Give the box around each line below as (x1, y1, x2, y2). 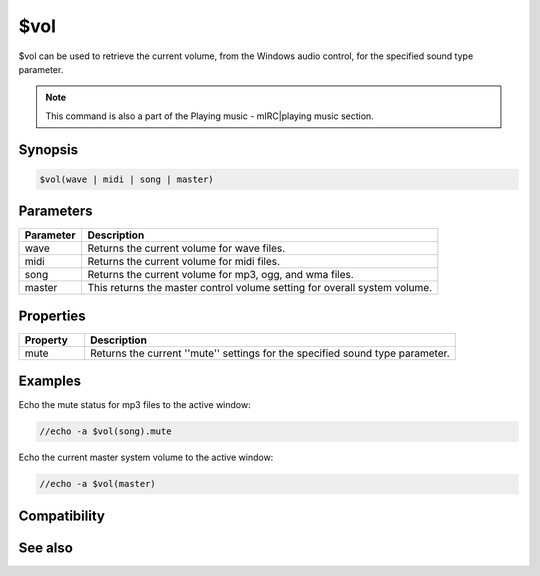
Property (24, 333, 69, 347)
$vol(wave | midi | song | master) (39, 173, 214, 185)
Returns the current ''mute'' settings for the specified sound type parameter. (90, 346, 450, 360)
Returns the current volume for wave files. (87, 241, 286, 255)
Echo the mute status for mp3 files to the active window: (18, 399, 251, 411)
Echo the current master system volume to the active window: (18, 451, 274, 464)
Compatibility (18, 507, 105, 524)
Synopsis (18, 141, 79, 158)
